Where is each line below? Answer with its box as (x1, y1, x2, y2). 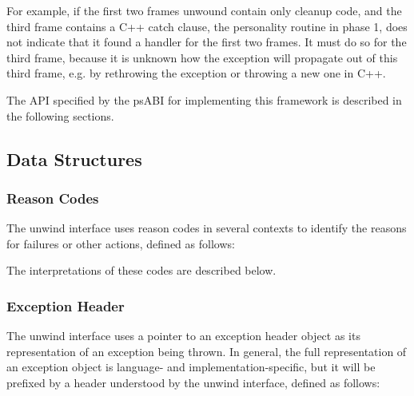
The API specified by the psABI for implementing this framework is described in (6, 91, 402, 108)
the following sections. (6, 107, 114, 124)
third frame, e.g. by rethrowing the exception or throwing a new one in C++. (6, 65, 386, 81)
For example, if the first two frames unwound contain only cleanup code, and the (6, 2, 402, 18)
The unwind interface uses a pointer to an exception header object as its (6, 327, 360, 344)
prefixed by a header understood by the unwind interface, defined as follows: (6, 374, 380, 390)
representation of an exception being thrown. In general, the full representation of (6, 343, 407, 359)
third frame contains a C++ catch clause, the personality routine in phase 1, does (6, 18, 408, 34)
